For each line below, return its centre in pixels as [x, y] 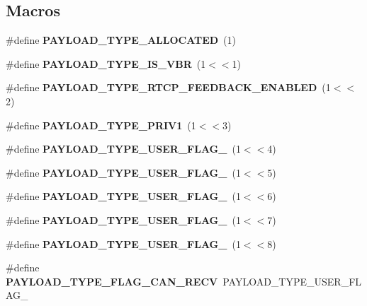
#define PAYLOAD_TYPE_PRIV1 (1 [101, 125]
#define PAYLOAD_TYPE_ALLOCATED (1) [121, 40]
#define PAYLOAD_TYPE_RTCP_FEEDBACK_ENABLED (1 [168, 87]
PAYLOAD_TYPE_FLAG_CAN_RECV [112, 281]
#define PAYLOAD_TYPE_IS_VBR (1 [106, 63]
